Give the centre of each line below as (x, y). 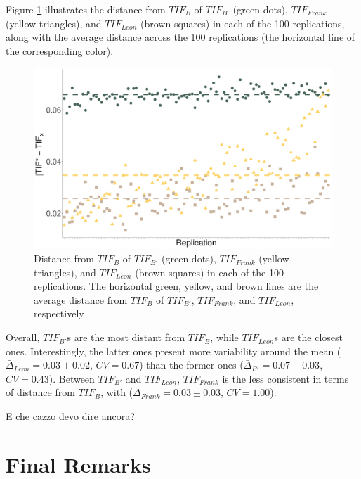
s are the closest (308, 337)
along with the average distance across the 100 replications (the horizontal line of (180, 37)
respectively (59, 313)
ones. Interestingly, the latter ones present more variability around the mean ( (173, 351)
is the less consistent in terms (285, 378)
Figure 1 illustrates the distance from (86, 9)
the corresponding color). (60, 50)
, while (224, 337)
